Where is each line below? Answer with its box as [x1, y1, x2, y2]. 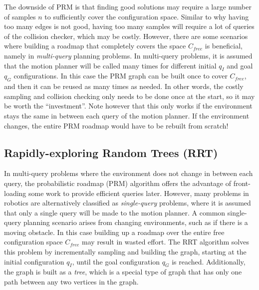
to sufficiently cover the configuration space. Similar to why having [44, 11, 249, 21]
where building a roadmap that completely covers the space [4, 40, 186, 51]
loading [4, 187, 26, 198]
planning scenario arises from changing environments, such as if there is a [23, 217, 248, 227]
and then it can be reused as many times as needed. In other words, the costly [4, 81, 244, 91]
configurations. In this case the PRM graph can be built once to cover [13, 70, 228, 81]
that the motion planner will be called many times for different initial [4, 60, 217, 70]
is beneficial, [205, 40, 243, 51]
